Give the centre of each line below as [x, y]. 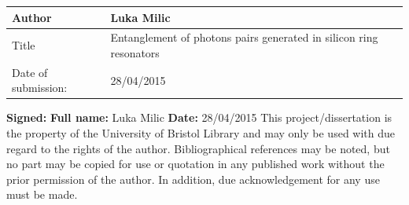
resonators [135, 52]
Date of [30, 72]
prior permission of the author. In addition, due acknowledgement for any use [193, 179]
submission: [40, 88]
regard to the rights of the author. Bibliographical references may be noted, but [198, 148]
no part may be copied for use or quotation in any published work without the [195, 164]
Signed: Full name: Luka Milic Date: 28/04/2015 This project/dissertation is [199, 117]
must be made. [42, 194]
